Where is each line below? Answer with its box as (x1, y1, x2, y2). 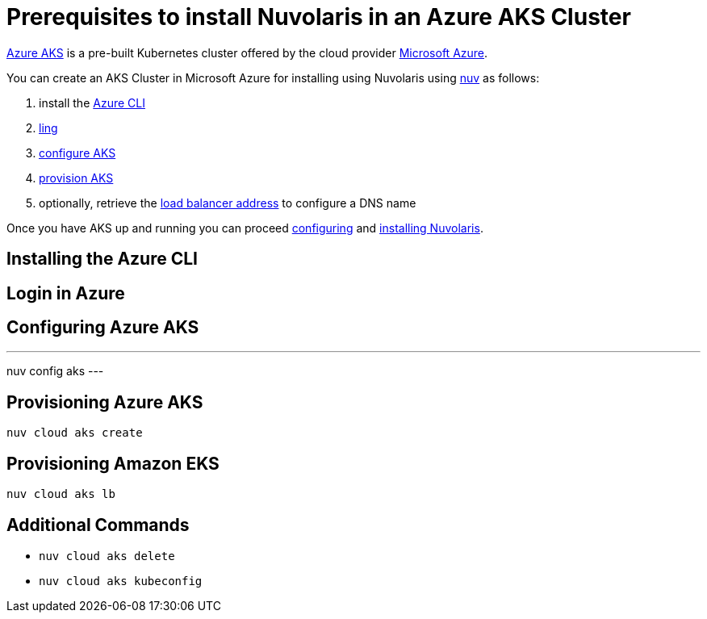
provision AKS (39, 170, 114, 185)
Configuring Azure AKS (6, 317, 199, 338)
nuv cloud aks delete (39, 549, 175, 563)
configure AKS (39, 145, 116, 160)
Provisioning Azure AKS (6, 391, 203, 412)
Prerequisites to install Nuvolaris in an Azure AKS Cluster (6, 3, 631, 31)
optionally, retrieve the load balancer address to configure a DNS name (39, 195, 416, 210)
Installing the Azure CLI (6, 249, 199, 270)
